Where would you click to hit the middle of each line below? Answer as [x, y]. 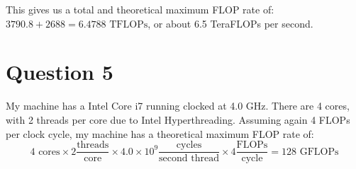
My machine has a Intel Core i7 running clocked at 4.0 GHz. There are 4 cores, [178, 106]
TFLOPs [129, 24]
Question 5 [60, 72]
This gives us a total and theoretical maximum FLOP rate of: [140, 9]
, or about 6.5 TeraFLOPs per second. [230, 23]
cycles [189, 145]
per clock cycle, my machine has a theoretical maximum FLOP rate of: [160, 133]
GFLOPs [319, 152]
